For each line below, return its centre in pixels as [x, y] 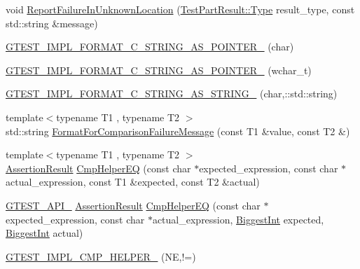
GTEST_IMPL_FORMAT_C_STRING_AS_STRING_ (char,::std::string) [172, 94]
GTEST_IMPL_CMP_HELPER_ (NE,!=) [101, 256]
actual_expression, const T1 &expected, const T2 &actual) [133, 182]
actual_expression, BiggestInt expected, [238, 219]
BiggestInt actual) [44, 233]
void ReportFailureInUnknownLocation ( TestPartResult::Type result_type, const [180, 9]
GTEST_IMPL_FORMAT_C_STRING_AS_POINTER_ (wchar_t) [159, 70]
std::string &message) [52, 23]
